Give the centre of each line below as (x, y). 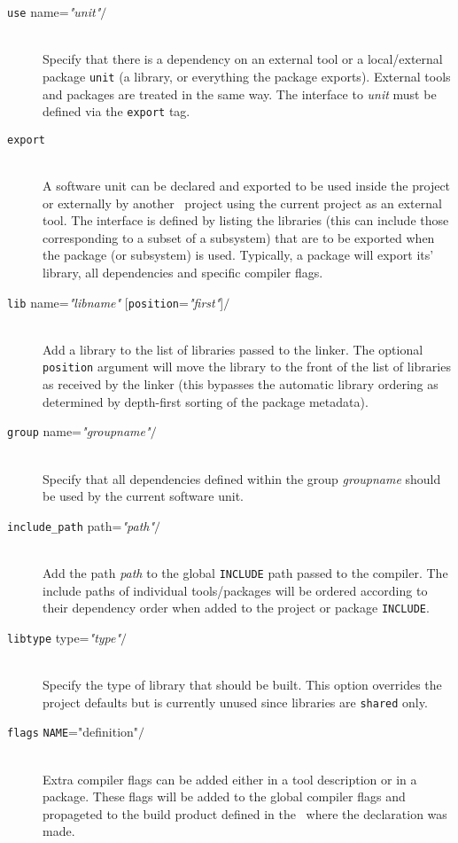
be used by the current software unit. (143, 496)
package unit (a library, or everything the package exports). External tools (247, 76)
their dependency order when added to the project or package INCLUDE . (236, 608)
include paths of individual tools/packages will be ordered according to (235, 590)
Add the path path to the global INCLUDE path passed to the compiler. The (245, 572)
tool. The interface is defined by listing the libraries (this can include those (246, 220)
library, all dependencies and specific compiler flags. (183, 272)
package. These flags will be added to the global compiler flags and (224, 796)
